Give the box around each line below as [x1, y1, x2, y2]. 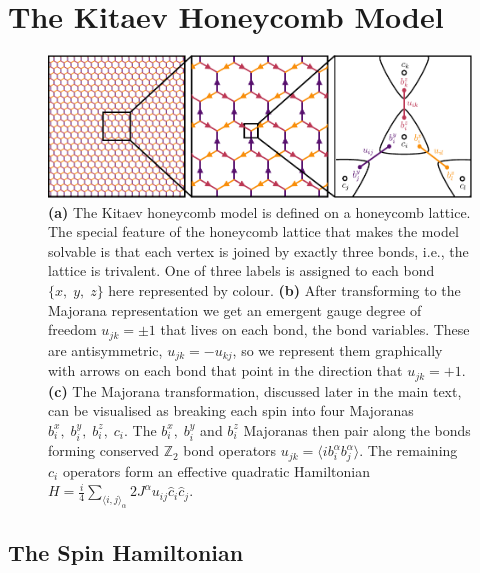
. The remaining [359, 440, 458, 461]
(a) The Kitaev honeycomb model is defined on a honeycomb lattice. [48, 201, 471, 222]
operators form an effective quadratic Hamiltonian [62, 460, 370, 481]
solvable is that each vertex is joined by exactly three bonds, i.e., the [48, 240, 469, 261]
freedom [48, 319, 97, 340]
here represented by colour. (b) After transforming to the [108, 279, 461, 300]
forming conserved [48, 440, 159, 461]
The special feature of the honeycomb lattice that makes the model [48, 221, 459, 242]
